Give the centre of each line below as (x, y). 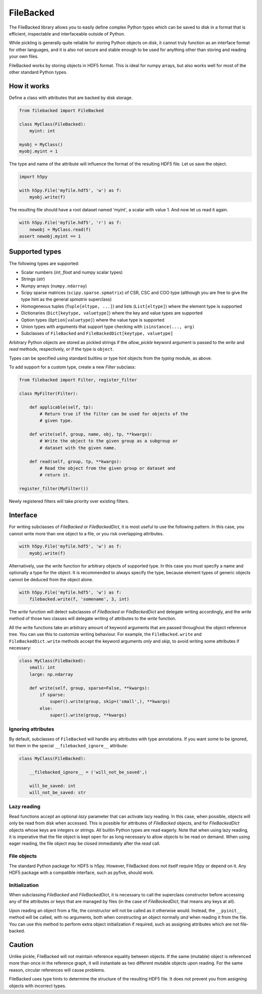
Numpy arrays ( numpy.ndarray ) (54, 286)
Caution (21, 945)
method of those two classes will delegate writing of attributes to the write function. (93, 618)
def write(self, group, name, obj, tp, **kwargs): (91, 434)
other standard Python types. (38, 72)
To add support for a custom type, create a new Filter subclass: (72, 367)
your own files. (24, 56)
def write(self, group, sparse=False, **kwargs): (90, 688)
